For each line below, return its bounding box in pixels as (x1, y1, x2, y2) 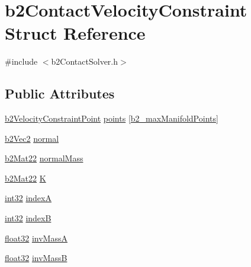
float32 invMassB (5, 252, 67, 264)
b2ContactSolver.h (51, 55, 118, 68)
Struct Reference (5, 21, 146, 45)
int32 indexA (5, 192, 52, 204)
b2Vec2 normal (5, 132, 59, 144)
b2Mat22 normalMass (5, 152, 83, 164)
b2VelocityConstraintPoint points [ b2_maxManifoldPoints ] (5, 112, 218, 125)
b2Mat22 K (5, 171, 46, 184)
